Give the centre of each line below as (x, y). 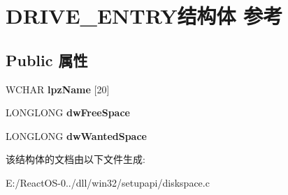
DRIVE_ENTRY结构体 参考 (144, 16)
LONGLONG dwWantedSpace (76, 135)
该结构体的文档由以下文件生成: (75, 159)
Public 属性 (47, 60)
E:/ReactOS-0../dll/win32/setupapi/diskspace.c (108, 182)
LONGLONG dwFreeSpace (68, 112)
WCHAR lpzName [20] (58, 89)
